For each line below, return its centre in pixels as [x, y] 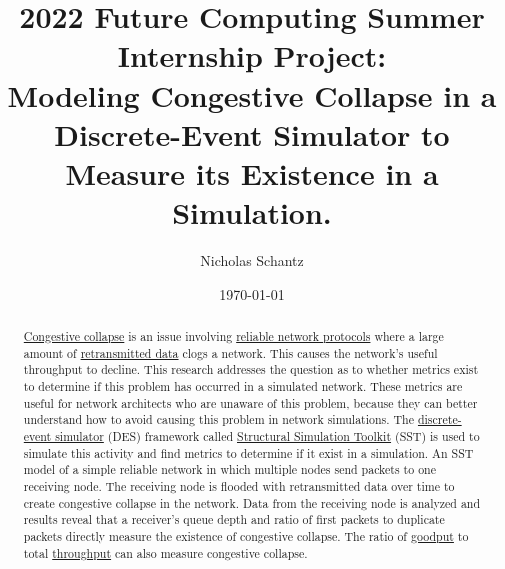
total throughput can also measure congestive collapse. [165, 552]
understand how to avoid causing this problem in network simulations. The [218, 419]
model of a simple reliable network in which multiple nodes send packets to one [229, 469]
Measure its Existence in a [252, 172]
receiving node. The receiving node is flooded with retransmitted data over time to [239, 485]
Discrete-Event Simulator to [252, 133]
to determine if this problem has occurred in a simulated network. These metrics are [243, 386]
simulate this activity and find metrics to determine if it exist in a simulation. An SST [248, 452]
